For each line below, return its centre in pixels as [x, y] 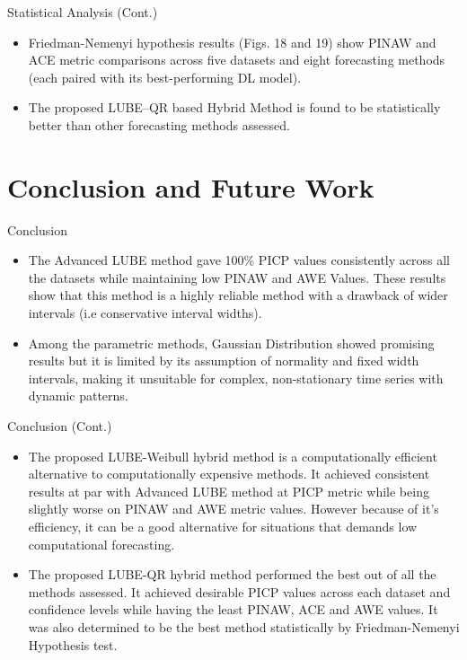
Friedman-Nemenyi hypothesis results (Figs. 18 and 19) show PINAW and [232, 42]
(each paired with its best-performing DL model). [165, 77]
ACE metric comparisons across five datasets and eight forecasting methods [237, 60]
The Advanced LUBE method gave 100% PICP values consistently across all [239, 260]
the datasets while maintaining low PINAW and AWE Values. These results [237, 277]
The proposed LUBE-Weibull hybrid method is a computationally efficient [233, 456]
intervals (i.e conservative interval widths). [145, 313]
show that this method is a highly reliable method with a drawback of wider [238, 295]
